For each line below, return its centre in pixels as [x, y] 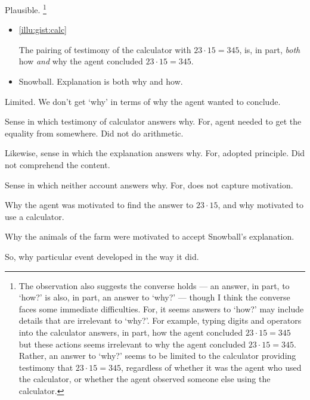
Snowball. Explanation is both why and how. [101, 81]
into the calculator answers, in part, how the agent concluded [131, 332]
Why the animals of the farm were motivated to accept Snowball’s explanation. [150, 236]
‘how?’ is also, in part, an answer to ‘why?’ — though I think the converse [154, 297]
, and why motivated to [261, 205]
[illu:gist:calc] [43, 30]
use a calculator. [35, 216]
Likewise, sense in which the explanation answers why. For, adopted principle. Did [155, 153]
